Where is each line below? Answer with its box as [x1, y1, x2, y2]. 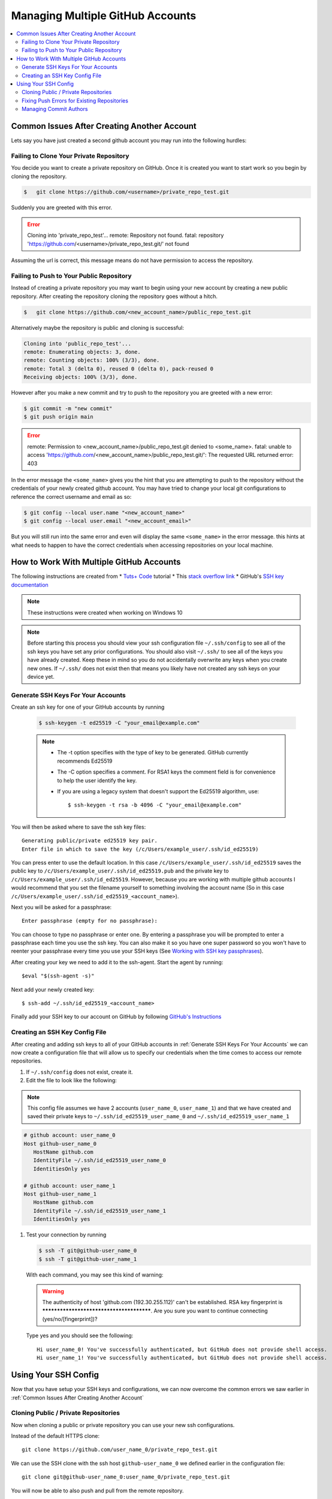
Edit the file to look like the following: [26, 1077, 117, 1084]
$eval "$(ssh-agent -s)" [22, 973, 95, 980]
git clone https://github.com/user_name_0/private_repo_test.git [22, 1446, 218, 1453]
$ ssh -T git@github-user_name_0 [38, 1247, 137, 1254]
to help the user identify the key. [57, 776, 137, 784]
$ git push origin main [23, 414, 94, 420]
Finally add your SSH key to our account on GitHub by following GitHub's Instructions [11, 1013, 222, 1021]
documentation [11, 581, 49, 588]
